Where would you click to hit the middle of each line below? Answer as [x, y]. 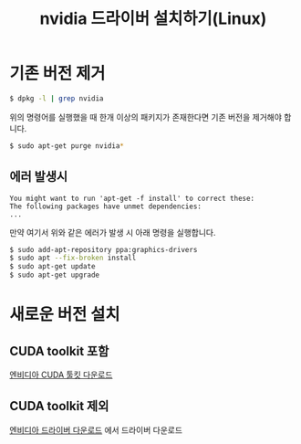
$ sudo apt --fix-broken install [73, 258]
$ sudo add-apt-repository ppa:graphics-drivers [104, 249]
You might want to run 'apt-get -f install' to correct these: [132, 198]
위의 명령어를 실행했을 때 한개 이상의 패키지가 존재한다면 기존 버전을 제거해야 [146, 117]
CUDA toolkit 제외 [59, 406]
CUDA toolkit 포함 [59, 351]
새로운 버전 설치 [65, 315]
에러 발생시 [39, 177]
